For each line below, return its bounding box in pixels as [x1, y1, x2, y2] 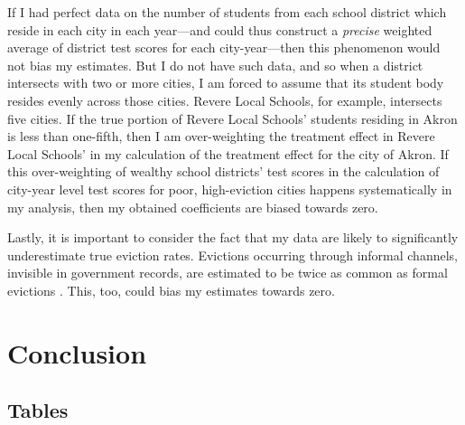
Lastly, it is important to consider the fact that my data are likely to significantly [7, 228, 459, 247]
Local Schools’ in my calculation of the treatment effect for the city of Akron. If [7, 144, 449, 163]
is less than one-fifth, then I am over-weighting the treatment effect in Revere [7, 127, 435, 146]
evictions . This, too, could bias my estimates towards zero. [7, 280, 335, 299]
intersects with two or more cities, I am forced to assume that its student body [7, 73, 444, 92]
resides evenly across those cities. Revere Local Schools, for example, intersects [7, 90, 442, 109]
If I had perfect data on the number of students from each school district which [7, 3, 447, 21]
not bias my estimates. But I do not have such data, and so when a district [7, 55, 423, 74]
